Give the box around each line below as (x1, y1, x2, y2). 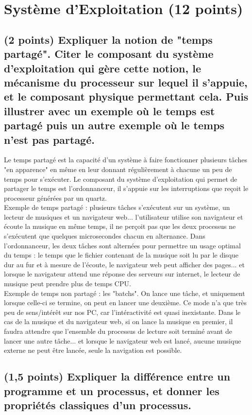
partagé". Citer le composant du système (4, 46, 214, 61)
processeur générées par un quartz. (4, 192, 107, 203)
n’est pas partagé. (4, 132, 95, 147)
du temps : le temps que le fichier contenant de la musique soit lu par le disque (4, 250, 239, 260)
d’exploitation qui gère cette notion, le (4, 60, 201, 75)
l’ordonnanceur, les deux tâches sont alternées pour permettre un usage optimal (4, 240, 241, 250)
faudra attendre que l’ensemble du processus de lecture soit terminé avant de (4, 326, 232, 336)
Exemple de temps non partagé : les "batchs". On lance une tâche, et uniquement (4, 288, 245, 298)
